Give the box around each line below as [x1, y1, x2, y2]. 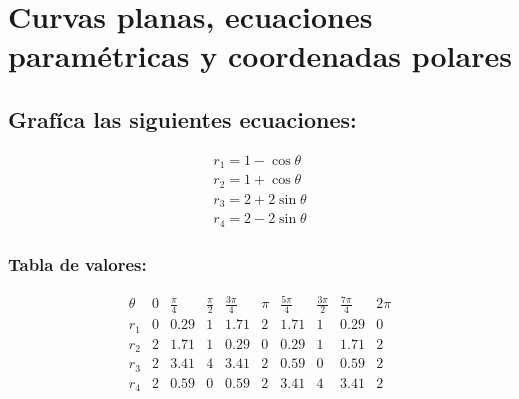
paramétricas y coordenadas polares [8, 35, 512, 76]
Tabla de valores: [8, 251, 147, 276]
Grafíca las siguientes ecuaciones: [8, 103, 357, 134]
